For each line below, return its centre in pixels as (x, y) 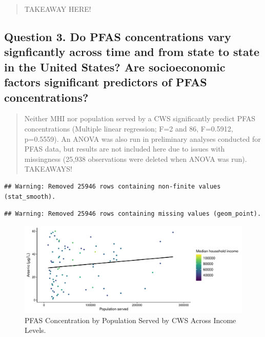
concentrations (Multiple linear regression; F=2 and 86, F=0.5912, (129, 128)
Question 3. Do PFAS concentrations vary (118, 36)
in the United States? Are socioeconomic (115, 67)
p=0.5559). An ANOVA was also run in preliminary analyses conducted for (142, 138)
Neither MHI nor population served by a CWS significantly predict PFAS (140, 118)
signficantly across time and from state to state (132, 52)
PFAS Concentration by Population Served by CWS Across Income (130, 320)
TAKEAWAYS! (48, 169)
